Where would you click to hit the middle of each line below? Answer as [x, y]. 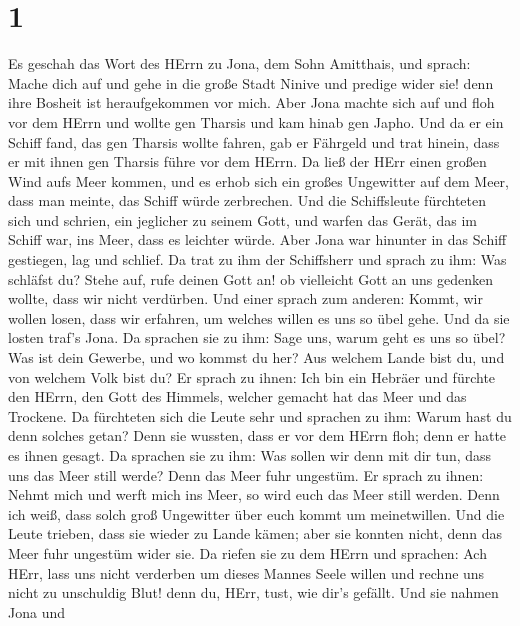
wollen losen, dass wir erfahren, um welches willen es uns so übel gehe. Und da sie [259, 317]
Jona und [36, 611]
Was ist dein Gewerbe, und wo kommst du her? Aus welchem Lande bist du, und [256, 357]
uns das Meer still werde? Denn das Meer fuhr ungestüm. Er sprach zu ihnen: [246, 474]
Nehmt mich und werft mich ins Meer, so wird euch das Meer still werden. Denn [254, 494]
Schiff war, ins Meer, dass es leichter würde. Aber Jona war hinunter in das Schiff [257, 239]
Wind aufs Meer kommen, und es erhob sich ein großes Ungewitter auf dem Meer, [258, 180]
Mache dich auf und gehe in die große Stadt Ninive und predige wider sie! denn [251, 82]
